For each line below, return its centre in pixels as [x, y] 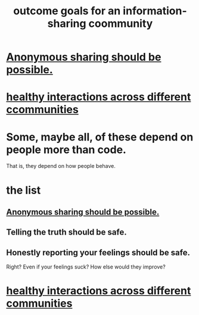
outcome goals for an [67, 11]
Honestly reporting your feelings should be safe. [98, 252]
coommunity [121, 24]
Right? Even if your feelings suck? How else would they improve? [86, 267]
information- [155, 11]
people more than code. [66, 149]
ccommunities [42, 110]
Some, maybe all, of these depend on [100, 137]
